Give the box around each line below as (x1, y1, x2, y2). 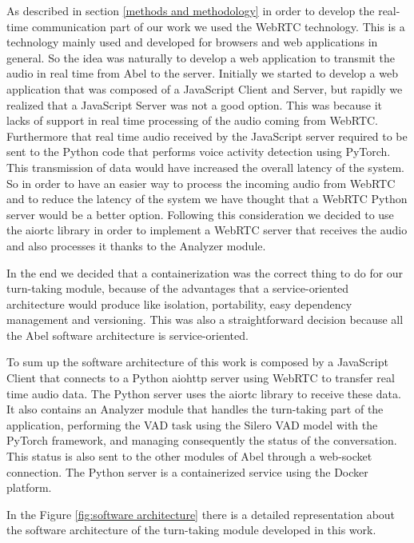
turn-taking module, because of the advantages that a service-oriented (6, 280, 349, 297)
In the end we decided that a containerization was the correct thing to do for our (6, 264, 404, 281)
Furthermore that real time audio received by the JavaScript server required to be (6, 127, 408, 144)
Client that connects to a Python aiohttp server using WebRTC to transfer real (6, 369, 395, 386)
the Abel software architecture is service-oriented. (6, 326, 249, 343)
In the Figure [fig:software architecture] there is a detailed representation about (6, 505, 396, 522)
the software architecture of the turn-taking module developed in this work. (6, 521, 376, 538)
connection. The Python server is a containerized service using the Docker (6, 463, 368, 480)
